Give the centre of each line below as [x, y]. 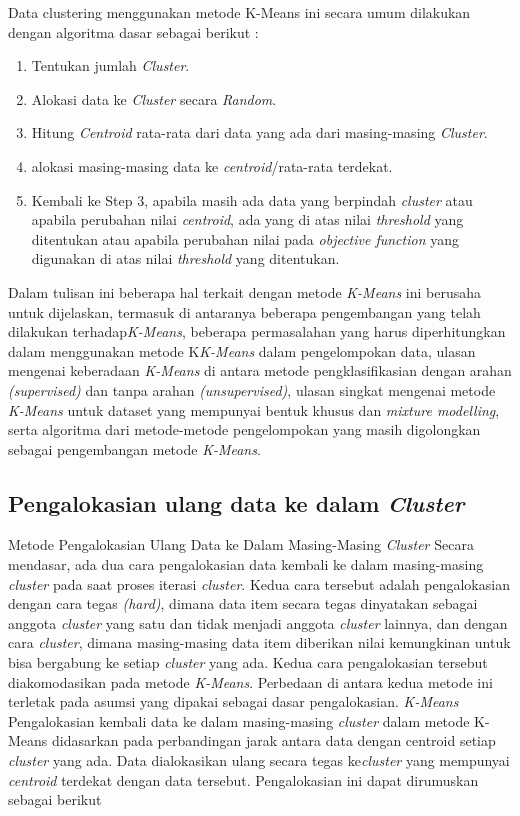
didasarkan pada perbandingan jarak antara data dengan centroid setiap [274, 740]
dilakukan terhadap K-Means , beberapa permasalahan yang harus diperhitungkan [257, 331]
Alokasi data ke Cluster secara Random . [154, 98]
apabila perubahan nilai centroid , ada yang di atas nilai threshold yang [247, 219]
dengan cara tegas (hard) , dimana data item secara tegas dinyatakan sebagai [243, 603]
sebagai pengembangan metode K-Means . [134, 448]
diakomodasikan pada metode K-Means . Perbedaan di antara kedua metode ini [250, 681]
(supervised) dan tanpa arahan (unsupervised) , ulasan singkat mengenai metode [252, 389]
